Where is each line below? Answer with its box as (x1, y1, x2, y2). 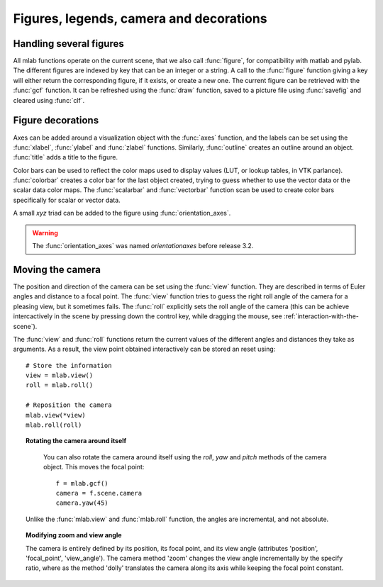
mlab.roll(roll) (26, 421, 82, 429)
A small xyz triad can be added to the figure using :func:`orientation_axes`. (13, 209, 231, 218)
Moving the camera (13, 263, 101, 276)
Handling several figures (13, 38, 124, 50)
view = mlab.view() (26, 371, 94, 379)
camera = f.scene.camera (55, 489, 142, 497)
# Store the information (26, 362, 112, 369)
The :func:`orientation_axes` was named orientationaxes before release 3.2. (32, 242, 254, 250)
